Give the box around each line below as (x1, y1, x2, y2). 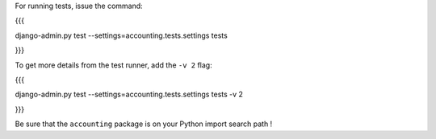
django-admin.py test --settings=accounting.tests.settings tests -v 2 (15, 89, 244, 100)
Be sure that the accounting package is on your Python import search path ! (15, 119, 273, 129)
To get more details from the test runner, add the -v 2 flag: (15, 60, 213, 70)
